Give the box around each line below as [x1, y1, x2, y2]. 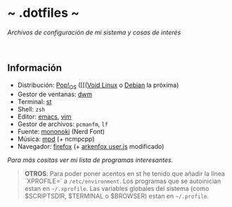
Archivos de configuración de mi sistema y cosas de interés [7, 28, 181, 36]
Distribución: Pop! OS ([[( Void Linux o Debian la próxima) [17, 81, 179, 91]
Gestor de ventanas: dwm [17, 90, 93, 98]
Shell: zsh [17, 105, 46, 113]
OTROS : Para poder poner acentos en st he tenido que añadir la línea [24, 169, 225, 178]
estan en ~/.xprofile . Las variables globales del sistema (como [24, 184, 210, 192]
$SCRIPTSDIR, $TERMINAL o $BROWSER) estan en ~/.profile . [24, 192, 210, 200]
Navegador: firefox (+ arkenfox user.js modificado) [17, 142, 165, 150]
